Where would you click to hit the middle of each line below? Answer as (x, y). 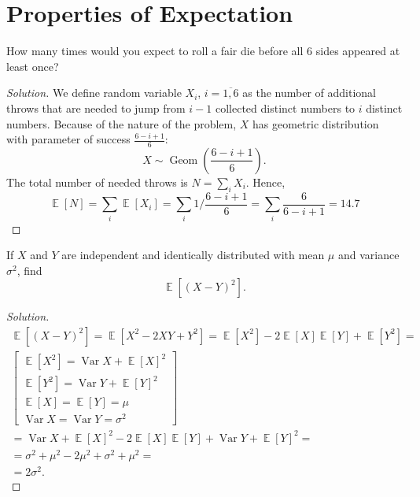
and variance (368, 255)
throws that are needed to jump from (96, 108)
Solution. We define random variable (94, 93)
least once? (33, 66)
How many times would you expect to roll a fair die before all (155, 51)
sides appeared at (358, 51)
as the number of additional (309, 93)
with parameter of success (68, 139)
